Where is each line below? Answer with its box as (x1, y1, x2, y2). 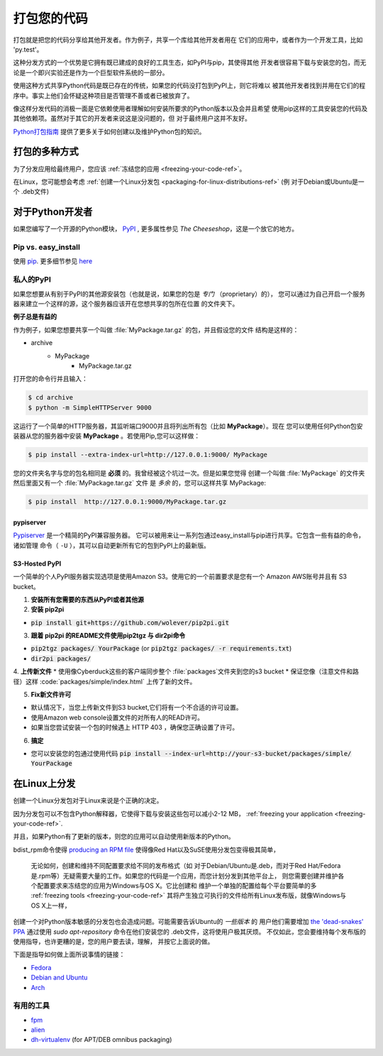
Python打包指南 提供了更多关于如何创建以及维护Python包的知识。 (13, 127, 206, 136)
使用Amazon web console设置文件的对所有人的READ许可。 (30, 713, 204, 722)
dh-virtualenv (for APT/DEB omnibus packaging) (30, 1035, 172, 1044)
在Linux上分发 (13, 778, 76, 790)
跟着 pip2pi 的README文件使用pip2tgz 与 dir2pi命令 (30, 632, 186, 640)
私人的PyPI (13, 275, 51, 285)
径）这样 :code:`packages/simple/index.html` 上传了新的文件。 (13, 677, 196, 686)
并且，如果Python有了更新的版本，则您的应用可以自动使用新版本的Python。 (13, 832, 235, 841)
